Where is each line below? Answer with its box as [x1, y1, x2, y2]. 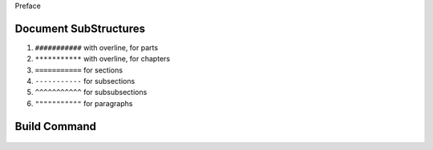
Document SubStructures [14, 22, 146, 35]
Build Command [14, 120, 96, 133]
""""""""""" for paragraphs [34, 98, 133, 108]
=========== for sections [34, 65, 123, 75]
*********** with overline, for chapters [34, 54, 171, 64]
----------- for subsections [34, 77, 136, 86]
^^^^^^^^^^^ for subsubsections [34, 88, 148, 97]
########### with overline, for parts [34, 42, 159, 52]
